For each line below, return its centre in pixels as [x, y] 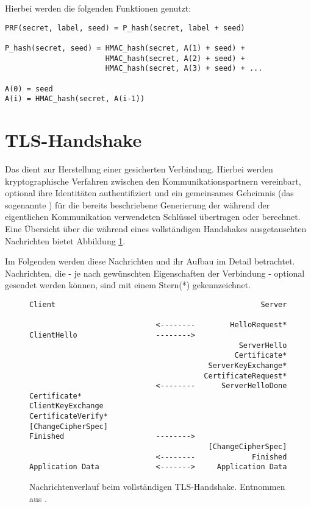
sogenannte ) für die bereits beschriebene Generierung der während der [138, 204]
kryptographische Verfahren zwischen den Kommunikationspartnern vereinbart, [153, 181]
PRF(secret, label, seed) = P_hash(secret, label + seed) [125, 28]
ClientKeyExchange [66, 406]
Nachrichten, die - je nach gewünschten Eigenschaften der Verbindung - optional [155, 273]
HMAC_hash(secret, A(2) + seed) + [175, 58]
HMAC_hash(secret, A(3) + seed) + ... [184, 69]
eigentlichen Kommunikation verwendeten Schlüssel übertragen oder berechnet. [153, 217]
